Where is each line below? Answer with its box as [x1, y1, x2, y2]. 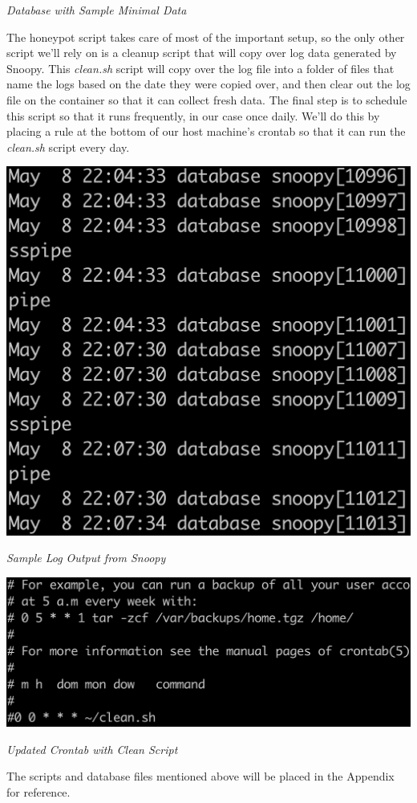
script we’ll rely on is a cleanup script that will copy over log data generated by [6, 44, 397, 61]
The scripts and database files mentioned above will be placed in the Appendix [6, 768, 395, 785]
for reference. [6, 784, 71, 801]
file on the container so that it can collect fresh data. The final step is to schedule [6, 91, 407, 108]
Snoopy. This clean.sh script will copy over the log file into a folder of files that [6, 59, 395, 76]
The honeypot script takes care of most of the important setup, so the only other [6, 28, 405, 45]
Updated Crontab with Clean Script [6, 740, 178, 757]
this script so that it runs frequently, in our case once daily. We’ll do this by [6, 107, 380, 124]
